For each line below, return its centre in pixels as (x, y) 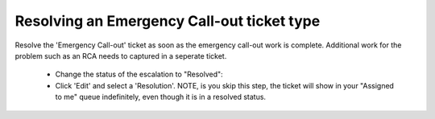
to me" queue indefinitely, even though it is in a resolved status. (160, 97)
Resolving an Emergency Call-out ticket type (168, 21)
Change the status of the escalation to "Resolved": (139, 74)
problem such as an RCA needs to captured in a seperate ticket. (121, 55)
